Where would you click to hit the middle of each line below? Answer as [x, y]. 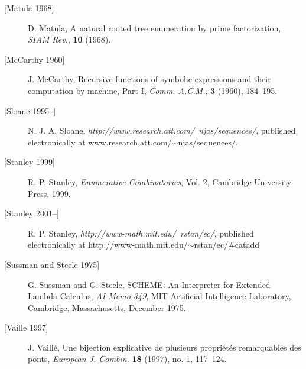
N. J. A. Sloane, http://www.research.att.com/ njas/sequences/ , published [162, 130]
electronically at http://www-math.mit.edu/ [108, 245]
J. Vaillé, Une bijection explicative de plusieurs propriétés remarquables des [165, 347]
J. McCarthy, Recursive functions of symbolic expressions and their [149, 79]
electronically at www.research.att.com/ [100, 142]
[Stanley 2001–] [32, 213]
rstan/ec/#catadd [227, 245]
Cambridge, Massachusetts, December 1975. [107, 307]
